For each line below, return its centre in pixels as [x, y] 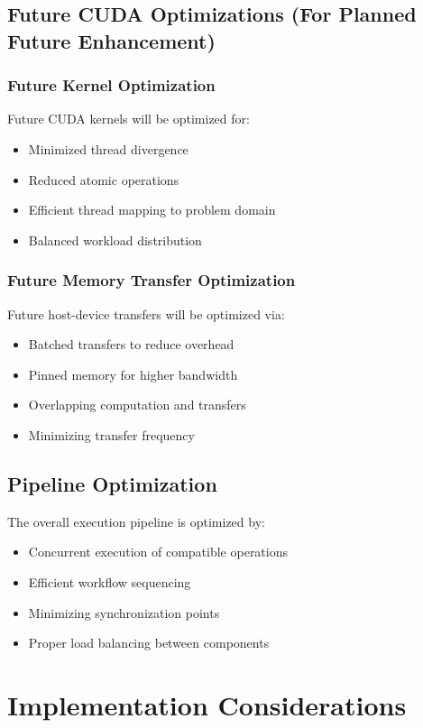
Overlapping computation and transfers [137, 405]
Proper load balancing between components [149, 643]
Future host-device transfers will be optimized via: [146, 313]
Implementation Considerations [207, 704]
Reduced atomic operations [104, 179]
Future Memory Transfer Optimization [152, 280]
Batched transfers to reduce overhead [131, 344]
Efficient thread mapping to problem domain [152, 210]
